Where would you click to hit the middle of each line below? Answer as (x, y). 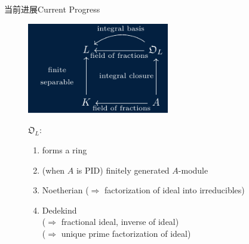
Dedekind (59, 210)
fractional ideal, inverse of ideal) (120, 222)
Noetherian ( (65, 190)
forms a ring (64, 149)
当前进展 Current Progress (52, 9)
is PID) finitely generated (123, 170)
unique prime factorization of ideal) (126, 233)
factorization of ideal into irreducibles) (175, 190)
